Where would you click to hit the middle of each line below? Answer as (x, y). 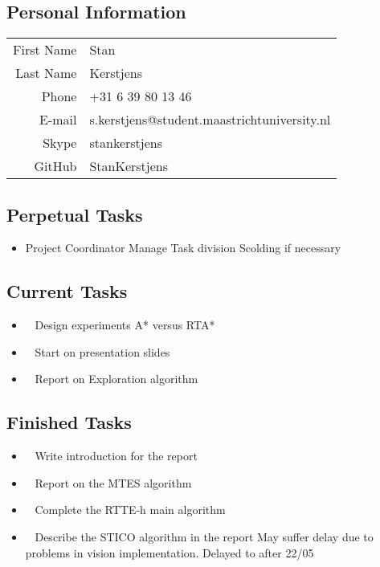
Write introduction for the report (116, 456)
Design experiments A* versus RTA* (125, 325)
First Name (45, 50)
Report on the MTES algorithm (113, 482)
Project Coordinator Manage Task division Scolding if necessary (183, 248)
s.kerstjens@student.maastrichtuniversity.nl (210, 120)
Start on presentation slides (102, 351)
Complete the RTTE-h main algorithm (130, 510)
